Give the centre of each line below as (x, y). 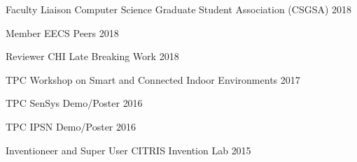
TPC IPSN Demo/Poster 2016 (71, 126)
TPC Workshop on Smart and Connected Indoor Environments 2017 (153, 79)
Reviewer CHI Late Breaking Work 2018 (92, 56)
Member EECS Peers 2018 (62, 32)
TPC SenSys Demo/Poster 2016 (74, 103)
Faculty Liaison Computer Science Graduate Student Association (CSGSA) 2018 (179, 9)
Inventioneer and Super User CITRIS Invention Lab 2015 (128, 150)
